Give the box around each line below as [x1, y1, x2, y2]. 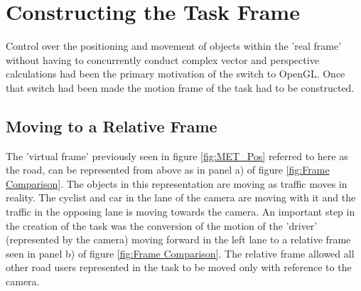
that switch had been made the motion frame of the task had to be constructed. [6, 80, 355, 95]
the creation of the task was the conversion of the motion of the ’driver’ [6, 218, 318, 233]
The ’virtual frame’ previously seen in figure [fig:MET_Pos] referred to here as [6, 148, 348, 163]
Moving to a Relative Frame [6, 115, 217, 137]
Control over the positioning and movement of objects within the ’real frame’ [6, 38, 342, 53]
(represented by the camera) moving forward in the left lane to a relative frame [6, 232, 351, 247]
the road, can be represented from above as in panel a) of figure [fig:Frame [6, 162, 330, 177]
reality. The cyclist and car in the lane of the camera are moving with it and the [6, 190, 356, 205]
